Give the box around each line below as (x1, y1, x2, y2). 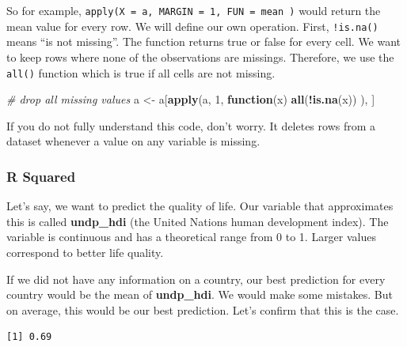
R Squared (6, 166, 76, 186)
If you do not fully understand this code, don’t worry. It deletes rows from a (6, 117, 376, 134)
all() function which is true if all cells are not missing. (6, 64, 276, 81)
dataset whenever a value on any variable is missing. (6, 133, 261, 149)
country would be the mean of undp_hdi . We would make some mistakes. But (6, 286, 394, 303)
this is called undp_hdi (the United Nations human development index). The (6, 213, 389, 229)
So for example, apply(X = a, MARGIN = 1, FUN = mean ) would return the (6, 2, 381, 18)
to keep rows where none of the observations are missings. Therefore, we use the (6, 48, 394, 65)
